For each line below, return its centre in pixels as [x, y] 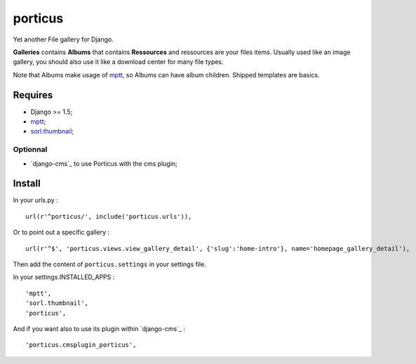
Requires [33, 95]
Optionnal [30, 150]
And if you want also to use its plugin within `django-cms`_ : [99, 329]
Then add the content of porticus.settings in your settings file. [109, 264]
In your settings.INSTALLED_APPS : [64, 277]
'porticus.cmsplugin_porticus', [81, 345]
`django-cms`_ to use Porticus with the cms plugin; [104, 163]
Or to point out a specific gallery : [61, 233]
